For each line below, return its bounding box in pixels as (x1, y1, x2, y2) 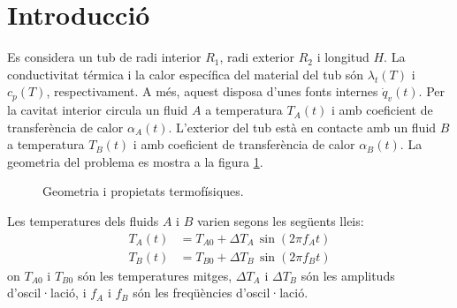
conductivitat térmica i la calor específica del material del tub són (7, 64, 364, 83)
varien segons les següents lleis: (196, 212, 364, 230)
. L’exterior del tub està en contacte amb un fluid (168, 117, 437, 136)
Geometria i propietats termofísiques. (42, 182, 244, 200)
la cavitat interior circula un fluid (7, 101, 188, 119)
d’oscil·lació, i (7, 283, 87, 302)
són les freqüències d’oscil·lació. (133, 283, 308, 302)
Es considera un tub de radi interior (7, 48, 202, 66)
